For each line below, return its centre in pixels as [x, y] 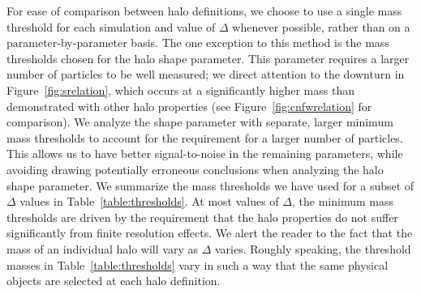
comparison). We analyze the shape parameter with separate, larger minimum [200, 122]
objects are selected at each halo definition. [114, 281]
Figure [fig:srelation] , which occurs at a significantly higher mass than [180, 89]
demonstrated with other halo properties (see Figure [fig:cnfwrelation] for [189, 106]
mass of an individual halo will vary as [102, 248]
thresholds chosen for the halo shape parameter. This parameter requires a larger [208, 58]
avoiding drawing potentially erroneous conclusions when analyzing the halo [195, 169]
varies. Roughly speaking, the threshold [313, 248]
